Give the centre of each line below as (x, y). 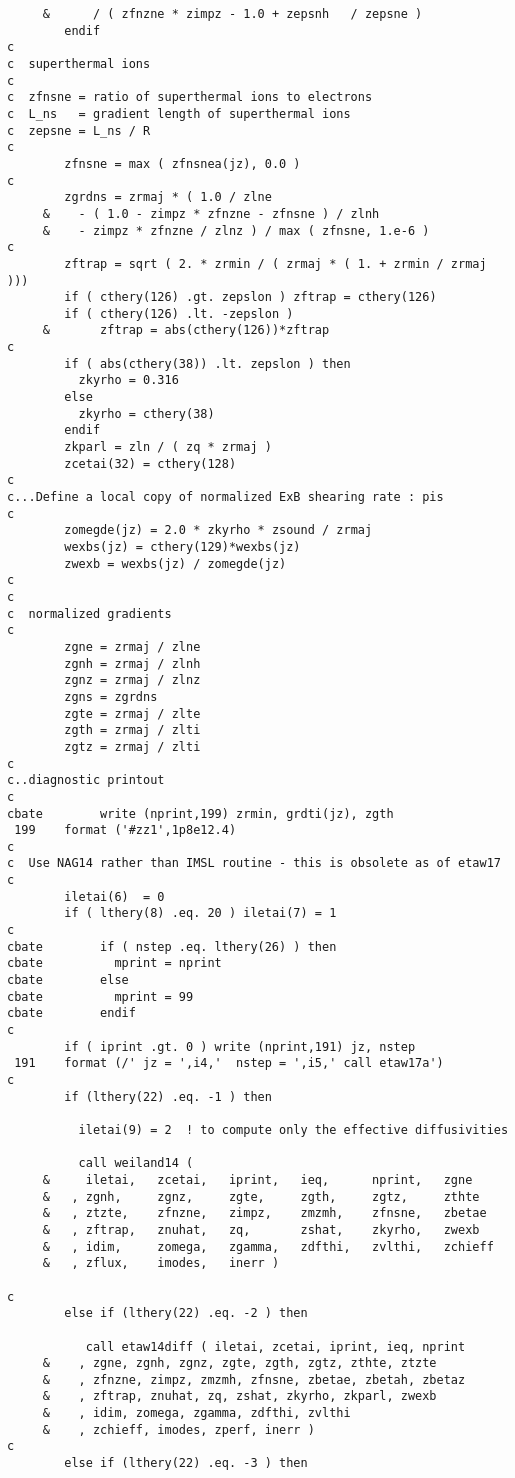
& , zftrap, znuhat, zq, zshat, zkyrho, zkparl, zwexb (239, 1396)
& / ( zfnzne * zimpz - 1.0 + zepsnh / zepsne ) (232, 14)
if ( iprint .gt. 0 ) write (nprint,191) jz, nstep (240, 1046)
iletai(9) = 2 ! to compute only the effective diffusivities (293, 1129)
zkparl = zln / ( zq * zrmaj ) (168, 447)
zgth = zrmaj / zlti (132, 730)
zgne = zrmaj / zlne (132, 646)
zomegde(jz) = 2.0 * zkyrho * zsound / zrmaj (218, 530)
